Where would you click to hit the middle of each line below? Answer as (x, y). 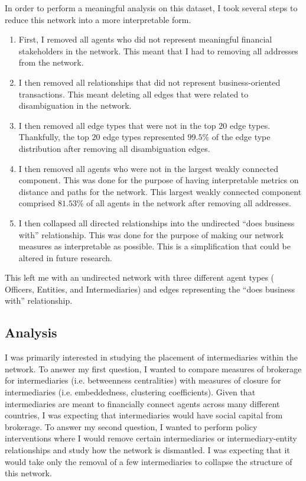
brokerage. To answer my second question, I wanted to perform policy (131, 426)
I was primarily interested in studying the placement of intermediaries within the (151, 357)
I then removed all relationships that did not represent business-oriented (149, 82)
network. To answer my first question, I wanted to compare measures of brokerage (153, 368)
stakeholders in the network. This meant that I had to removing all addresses (158, 51)
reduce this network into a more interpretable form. (98, 19)
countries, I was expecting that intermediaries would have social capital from (144, 415)
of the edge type (241, 137)
